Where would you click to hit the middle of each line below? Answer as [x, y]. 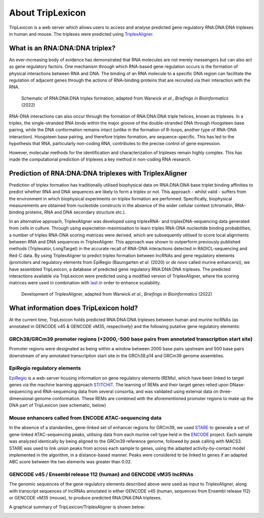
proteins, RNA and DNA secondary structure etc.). [76, 212]
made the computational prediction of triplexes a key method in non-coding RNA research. [100, 159]
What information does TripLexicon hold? [74, 308]
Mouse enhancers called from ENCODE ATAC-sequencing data [85, 418]
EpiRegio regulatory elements [45, 368]
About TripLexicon [47, 13]
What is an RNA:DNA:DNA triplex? [62, 48]
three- [226, 391]
